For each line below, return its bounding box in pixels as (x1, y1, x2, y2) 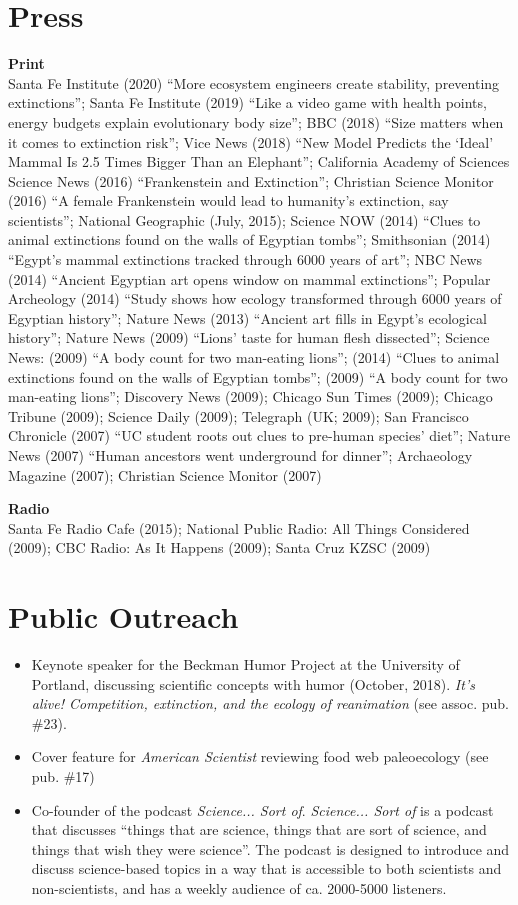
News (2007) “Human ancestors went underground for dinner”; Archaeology (8, 445, 473, 465)
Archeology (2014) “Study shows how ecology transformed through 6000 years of (8, 288, 502, 309)
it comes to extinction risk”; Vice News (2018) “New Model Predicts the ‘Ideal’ (8, 131, 494, 152)
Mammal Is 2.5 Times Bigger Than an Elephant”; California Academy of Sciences (8, 151, 510, 172)
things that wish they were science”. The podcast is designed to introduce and (31, 838, 510, 859)
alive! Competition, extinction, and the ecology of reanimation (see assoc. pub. (31, 693, 509, 714)
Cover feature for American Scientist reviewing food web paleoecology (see (31, 746, 489, 767)
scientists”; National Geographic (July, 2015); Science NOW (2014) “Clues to (8, 209, 481, 230)
